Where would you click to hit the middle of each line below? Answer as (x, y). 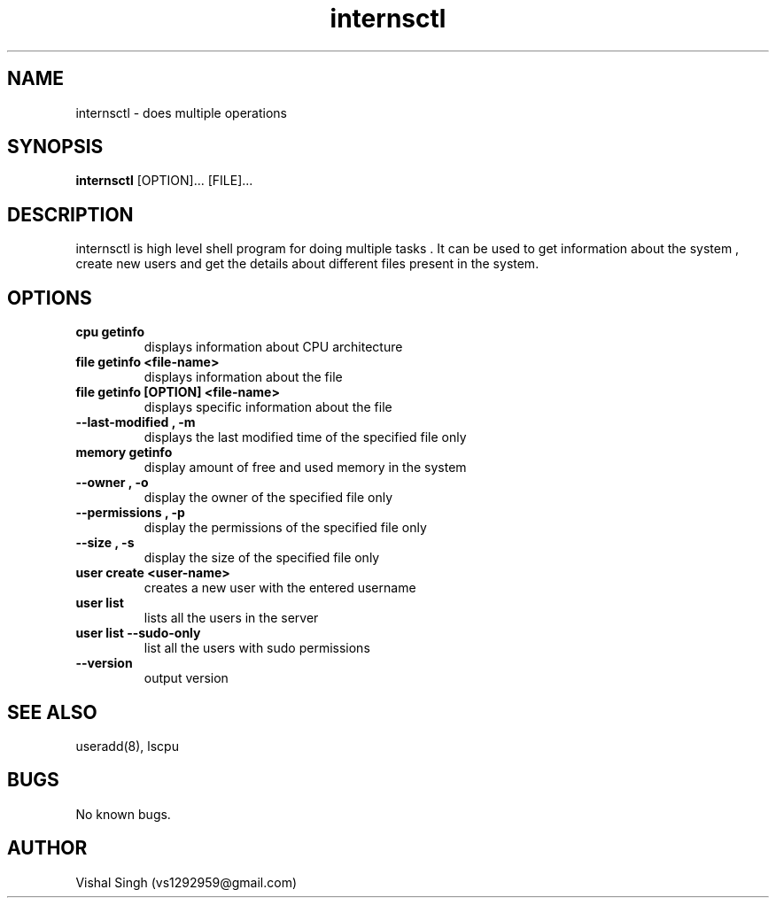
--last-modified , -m (136, 422)
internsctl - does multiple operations (182, 112)
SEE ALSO (52, 712)
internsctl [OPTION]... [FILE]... (164, 181)
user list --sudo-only (138, 633)
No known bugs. (123, 814)
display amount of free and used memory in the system (305, 468)
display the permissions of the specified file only (285, 528)
